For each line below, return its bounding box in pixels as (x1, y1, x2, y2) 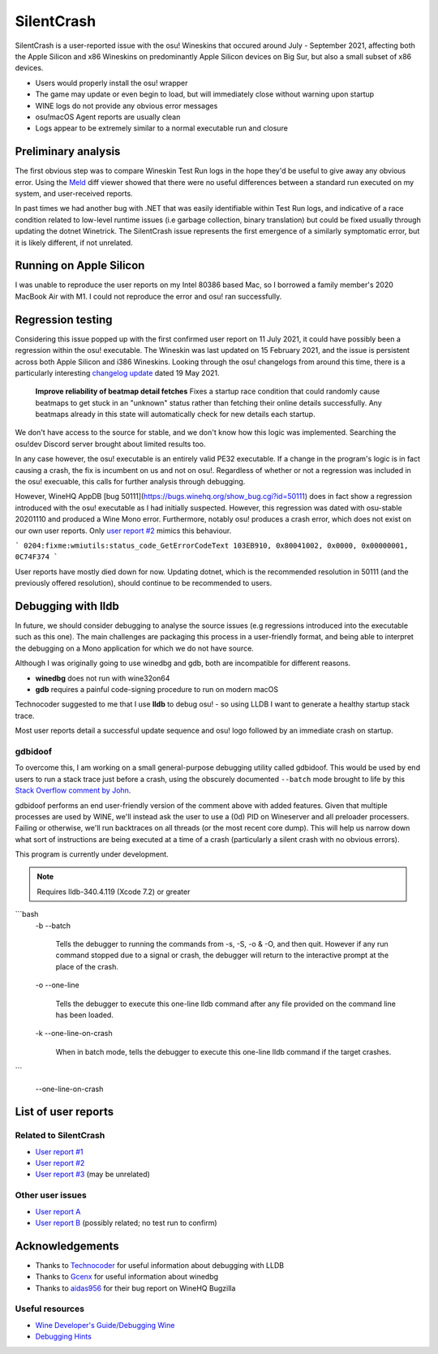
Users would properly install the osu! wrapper (35, 78, 188, 88)
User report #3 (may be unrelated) (35, 1169, 150, 1180)
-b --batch (35, 921, 71, 931)
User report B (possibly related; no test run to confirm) (35, 1218, 218, 1227)
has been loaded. (55, 1010, 114, 1020)
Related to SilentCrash (15, 1130, 105, 1141)
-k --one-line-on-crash (35, 1029, 113, 1038)
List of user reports (15, 1105, 114, 1119)
